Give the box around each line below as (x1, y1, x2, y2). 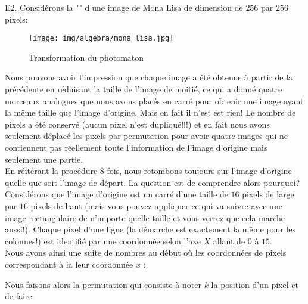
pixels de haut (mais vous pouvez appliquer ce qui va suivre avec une (30, 199, 282, 212)
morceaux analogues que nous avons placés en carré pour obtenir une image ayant (5, 94, 304, 107)
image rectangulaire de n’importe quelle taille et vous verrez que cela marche (5, 211, 285, 224)
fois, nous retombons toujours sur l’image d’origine (107, 165, 292, 177)
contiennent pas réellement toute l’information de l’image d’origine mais (5, 141, 267, 153)
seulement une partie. (5, 153, 83, 165)
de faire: (5, 290, 35, 302)
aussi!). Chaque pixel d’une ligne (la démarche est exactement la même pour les (5, 223, 295, 235)
